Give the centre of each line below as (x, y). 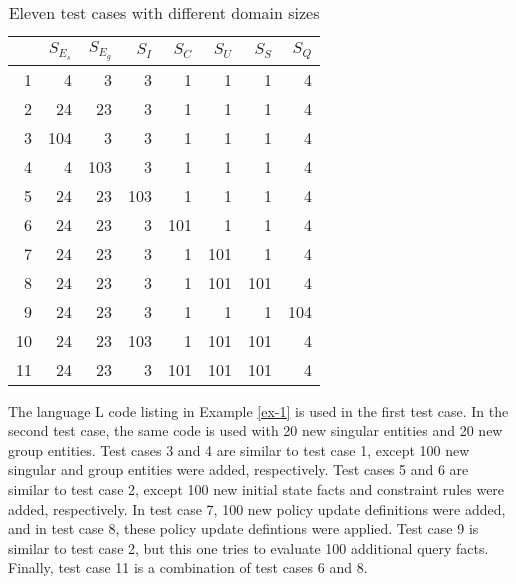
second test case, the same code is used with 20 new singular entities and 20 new (255, 430)
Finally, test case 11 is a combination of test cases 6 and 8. (188, 567)
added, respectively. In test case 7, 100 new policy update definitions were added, (257, 508)
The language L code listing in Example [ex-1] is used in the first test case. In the (258, 410)
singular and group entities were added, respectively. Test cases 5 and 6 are (238, 469)
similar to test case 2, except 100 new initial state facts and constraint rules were (256, 489)
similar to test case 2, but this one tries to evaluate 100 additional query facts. (248, 547)
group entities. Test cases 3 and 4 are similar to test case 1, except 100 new (239, 449)
